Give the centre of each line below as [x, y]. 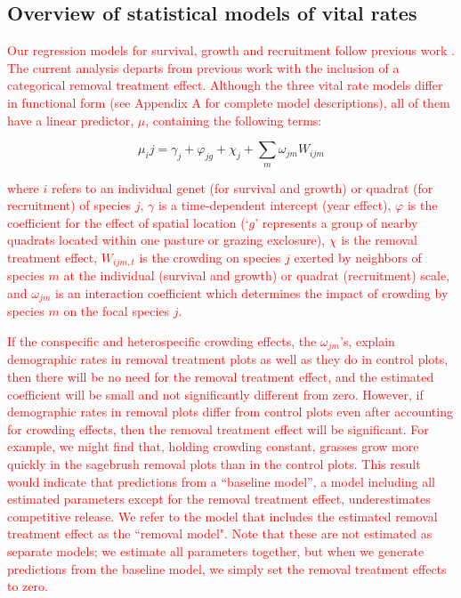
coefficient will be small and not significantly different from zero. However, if [215, 394]
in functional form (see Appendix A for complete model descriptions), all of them [229, 102]
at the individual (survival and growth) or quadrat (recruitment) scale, [257, 275]
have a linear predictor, [71, 120]
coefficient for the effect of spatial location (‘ [128, 222]
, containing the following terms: [234, 120]
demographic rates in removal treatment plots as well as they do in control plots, [228, 359]
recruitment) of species [69, 205]
